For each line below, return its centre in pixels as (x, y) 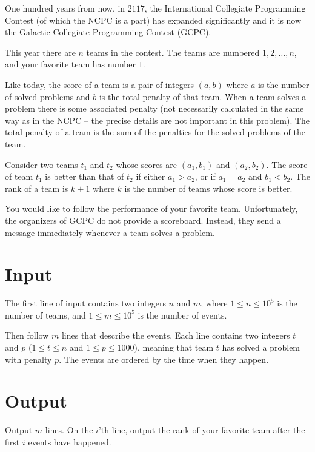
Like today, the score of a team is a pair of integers (100, 84)
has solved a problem (261, 347)
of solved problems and (48, 96)
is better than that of (85, 176)
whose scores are (147, 164)
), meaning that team (174, 347)
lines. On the (69, 430)
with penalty (28, 359)
